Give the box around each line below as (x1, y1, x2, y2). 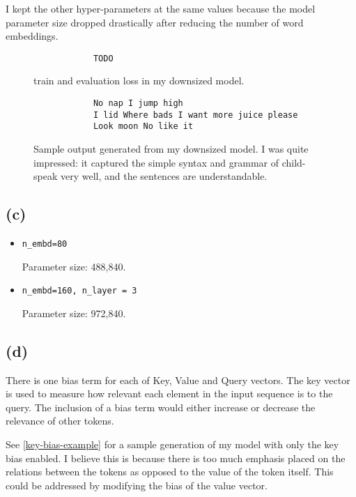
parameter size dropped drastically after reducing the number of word (6, 15, 304, 29)
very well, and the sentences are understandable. (60, 169, 268, 183)
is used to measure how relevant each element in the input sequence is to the (6, 386, 333, 401)
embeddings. (6, 29, 59, 43)
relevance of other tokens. (6, 413, 114, 428)
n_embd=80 (22, 238, 68, 249)
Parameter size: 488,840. (22, 259, 126, 273)
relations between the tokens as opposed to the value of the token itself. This (6, 464, 334, 479)
